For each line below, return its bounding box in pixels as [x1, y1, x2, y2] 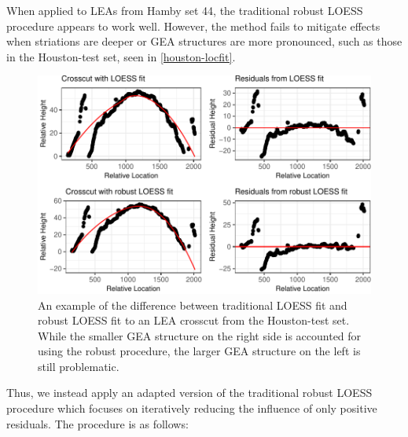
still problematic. [38, 358, 119, 374]
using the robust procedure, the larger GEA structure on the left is [38, 343, 361, 359]
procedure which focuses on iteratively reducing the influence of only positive [6, 400, 377, 417]
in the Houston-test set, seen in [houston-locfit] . [6, 48, 236, 64]
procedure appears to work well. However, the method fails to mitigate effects [6, 17, 380, 34]
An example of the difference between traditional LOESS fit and [38, 296, 347, 313]
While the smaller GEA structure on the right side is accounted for [38, 327, 362, 343]
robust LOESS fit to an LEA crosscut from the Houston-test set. [38, 312, 350, 329]
